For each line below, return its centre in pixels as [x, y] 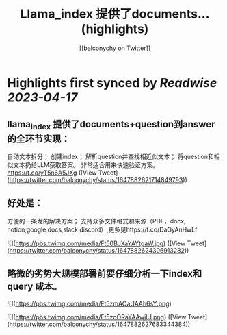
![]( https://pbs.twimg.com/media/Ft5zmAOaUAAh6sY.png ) [90, 303]
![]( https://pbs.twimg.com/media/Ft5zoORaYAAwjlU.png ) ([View [97, 317]
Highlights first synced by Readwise [112, 83]
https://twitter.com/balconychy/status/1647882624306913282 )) [99, 250]
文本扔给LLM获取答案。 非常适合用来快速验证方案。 [86, 164]
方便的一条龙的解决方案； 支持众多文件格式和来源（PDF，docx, [96, 221]
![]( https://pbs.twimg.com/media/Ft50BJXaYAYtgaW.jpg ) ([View [96, 243]
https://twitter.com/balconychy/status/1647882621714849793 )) [98, 179]
